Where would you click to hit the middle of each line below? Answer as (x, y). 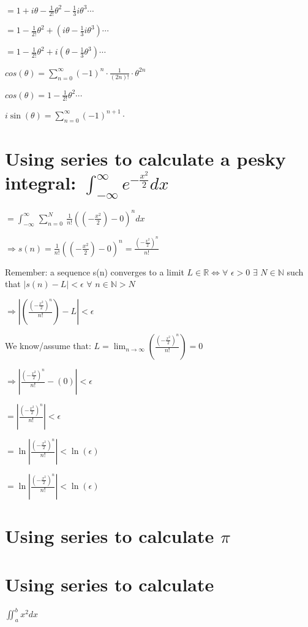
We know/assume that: (48, 346)
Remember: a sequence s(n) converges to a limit (95, 271)
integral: (41, 183)
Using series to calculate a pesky (145, 158)
